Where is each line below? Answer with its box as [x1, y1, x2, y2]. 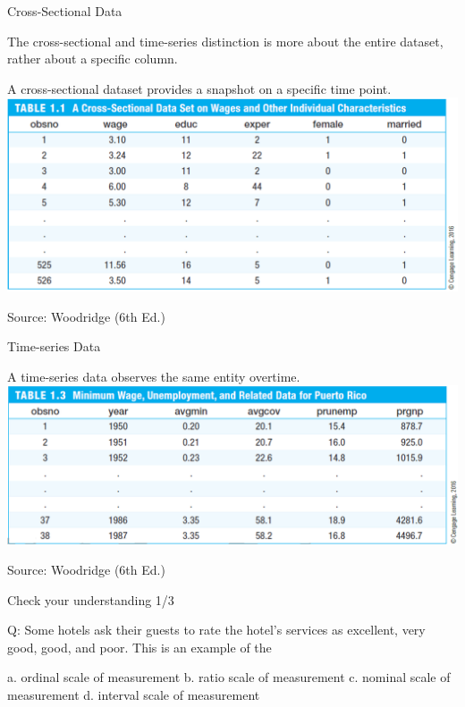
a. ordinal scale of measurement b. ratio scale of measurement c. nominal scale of [7, 668, 451, 686]
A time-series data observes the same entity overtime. [7, 366, 300, 385]
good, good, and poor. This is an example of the [7, 637, 272, 656]
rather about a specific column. [7, 49, 178, 68]
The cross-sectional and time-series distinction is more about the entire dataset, [7, 31, 444, 50]
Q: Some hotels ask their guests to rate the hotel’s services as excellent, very [7, 620, 426, 639]
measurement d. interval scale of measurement [7, 686, 260, 704]
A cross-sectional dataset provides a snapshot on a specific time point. [7, 79, 392, 97]
